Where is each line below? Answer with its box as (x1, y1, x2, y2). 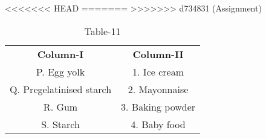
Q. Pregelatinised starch (10, 82, 112, 96)
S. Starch (41, 117, 80, 131)
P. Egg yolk (36, 64, 85, 79)
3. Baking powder (121, 99, 196, 114)
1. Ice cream (132, 64, 184, 79)
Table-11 (84, 24, 121, 38)
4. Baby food (131, 117, 186, 131)
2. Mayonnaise (128, 82, 189, 96)
